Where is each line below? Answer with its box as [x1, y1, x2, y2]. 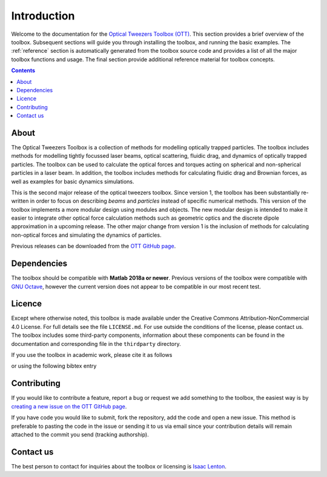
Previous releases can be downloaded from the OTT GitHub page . [11, 243, 176, 250]
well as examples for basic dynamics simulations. [11, 178, 134, 185]
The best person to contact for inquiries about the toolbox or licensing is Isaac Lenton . [11, 462, 226, 470]
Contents [11, 67, 36, 74]
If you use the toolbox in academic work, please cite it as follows [11, 351, 173, 359]
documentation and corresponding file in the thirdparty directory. [11, 340, 181, 347]
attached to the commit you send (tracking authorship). [11, 431, 149, 438]
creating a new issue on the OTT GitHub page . [11, 402, 127, 410]
